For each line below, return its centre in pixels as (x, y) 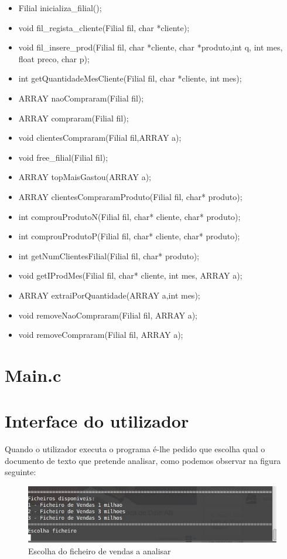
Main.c (33, 375)
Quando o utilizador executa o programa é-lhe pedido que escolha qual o (135, 449)
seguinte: (20, 472)
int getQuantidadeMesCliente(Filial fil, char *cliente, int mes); (130, 78)
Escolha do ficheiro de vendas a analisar (100, 550)
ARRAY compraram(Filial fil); (74, 118)
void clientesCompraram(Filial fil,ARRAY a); (100, 138)
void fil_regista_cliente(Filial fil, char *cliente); (104, 27)
